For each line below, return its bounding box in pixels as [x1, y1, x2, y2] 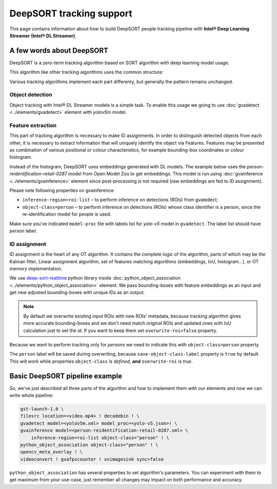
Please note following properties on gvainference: [9, 187, 115, 193]
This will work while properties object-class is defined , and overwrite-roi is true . [9, 358, 193, 364]
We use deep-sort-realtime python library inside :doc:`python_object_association [9, 275, 181, 281]
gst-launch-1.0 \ [20, 406, 64, 412]
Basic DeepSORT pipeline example [9, 371, 123, 380]
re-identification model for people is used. [22, 211, 111, 218]
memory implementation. [9, 265, 63, 271]
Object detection [9, 91, 52, 99]
